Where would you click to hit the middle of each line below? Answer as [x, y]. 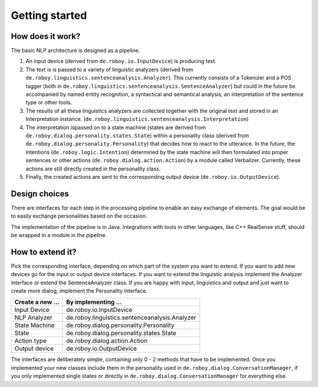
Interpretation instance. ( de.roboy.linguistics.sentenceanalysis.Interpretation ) [137, 119]
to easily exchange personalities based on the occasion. [79, 216]
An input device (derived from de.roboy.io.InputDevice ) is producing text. [121, 61]
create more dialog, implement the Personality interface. [79, 291]
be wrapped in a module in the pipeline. [59, 235]
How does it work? [46, 36]
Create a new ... [37, 302]
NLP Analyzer [33, 317]
